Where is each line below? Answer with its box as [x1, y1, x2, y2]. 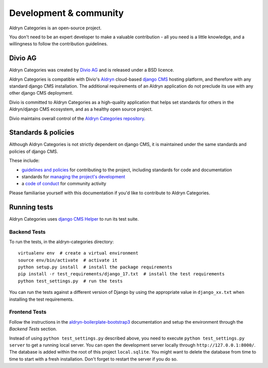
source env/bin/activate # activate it [18, 257, 118, 263]
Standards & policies [9, 128, 74, 137]
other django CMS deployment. [9, 90, 73, 96]
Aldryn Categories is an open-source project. [9, 25, 102, 31]
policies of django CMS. [9, 148, 59, 154]
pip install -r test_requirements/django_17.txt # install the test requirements [18, 271, 225, 277]
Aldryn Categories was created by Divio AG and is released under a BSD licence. [9, 67, 174, 73]
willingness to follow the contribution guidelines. [9, 41, 108, 47]
